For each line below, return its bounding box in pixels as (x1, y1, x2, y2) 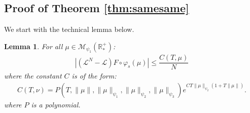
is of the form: (72, 70, 117, 81)
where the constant (4, 70, 62, 81)
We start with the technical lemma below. (4, 24, 134, 34)
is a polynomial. (31, 99, 81, 109)
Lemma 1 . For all (4, 41, 63, 51)
